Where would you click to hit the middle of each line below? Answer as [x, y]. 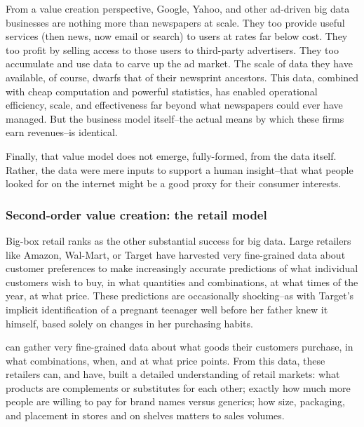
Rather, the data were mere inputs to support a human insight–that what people [180, 169]
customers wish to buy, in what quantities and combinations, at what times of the [182, 282]
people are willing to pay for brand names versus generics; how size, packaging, [175, 401]
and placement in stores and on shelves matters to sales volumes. [145, 415]
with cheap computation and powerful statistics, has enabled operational [162, 91]
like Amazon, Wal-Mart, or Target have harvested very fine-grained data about [176, 254]
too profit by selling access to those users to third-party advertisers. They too [172, 49]
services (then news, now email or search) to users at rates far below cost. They [177, 36]
